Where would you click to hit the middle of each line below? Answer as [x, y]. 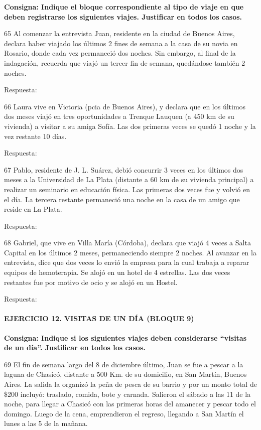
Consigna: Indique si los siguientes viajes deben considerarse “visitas [125, 337]
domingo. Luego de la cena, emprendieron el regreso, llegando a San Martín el [124, 413]
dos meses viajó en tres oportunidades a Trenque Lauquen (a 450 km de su [119, 116]
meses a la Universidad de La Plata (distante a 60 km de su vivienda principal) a [129, 179]
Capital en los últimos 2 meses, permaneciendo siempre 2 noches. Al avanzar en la [130, 252]
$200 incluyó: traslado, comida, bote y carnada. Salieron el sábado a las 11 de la [127, 394]
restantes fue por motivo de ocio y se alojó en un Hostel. [91, 282]
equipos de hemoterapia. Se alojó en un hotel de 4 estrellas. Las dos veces [117, 272]
